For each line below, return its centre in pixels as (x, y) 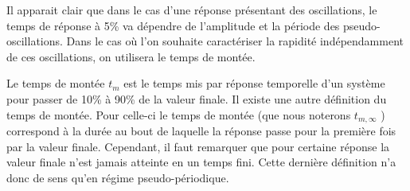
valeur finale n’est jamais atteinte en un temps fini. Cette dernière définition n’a (201, 162)
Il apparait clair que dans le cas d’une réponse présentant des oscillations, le (192, 10)
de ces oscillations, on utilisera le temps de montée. (131, 56)
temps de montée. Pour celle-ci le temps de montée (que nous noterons (179, 114)
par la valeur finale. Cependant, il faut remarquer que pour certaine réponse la (198, 146)
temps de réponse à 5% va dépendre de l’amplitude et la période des (173, 25)
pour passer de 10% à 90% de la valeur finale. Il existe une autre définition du (197, 98)
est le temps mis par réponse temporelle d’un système (254, 83)
